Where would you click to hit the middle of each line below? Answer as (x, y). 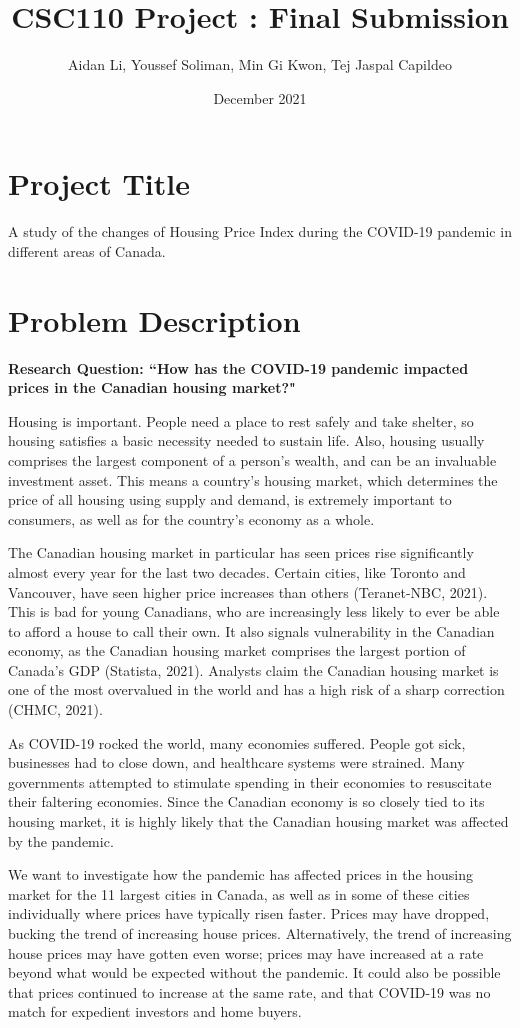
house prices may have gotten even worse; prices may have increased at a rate (246, 952)
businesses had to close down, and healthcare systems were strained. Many (236, 762)
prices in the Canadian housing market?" (152, 387)
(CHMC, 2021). (55, 709)
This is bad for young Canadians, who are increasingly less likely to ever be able (254, 611)
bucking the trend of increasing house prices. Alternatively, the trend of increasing (260, 933)
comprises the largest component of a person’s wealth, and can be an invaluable (252, 459)
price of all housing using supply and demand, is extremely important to (230, 499)
